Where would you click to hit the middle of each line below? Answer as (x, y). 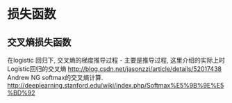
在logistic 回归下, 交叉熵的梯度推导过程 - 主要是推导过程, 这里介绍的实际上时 (116, 60)
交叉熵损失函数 (39, 42)
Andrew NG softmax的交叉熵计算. (55, 78)
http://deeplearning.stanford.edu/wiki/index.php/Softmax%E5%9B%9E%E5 (116, 85)
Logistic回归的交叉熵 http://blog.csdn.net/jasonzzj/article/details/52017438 (115, 69)
